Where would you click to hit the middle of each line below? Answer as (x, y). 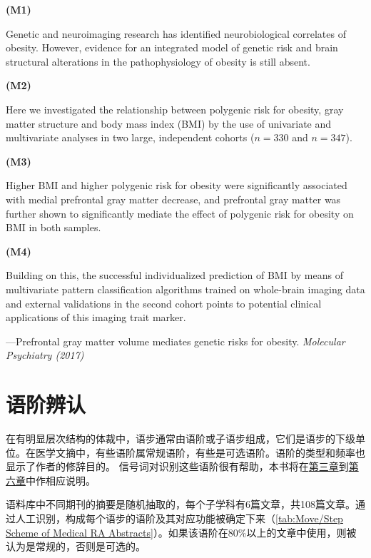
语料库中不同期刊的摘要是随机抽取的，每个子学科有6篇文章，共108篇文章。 (181, 504)
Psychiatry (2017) (45, 355)
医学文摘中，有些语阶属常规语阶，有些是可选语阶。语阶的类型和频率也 (200, 452)
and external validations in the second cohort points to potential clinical (164, 303)
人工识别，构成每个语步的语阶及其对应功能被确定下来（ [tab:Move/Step (179, 518)
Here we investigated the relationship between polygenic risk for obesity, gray (175, 109)
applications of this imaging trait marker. (96, 317)
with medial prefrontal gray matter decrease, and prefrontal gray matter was (173, 199)
